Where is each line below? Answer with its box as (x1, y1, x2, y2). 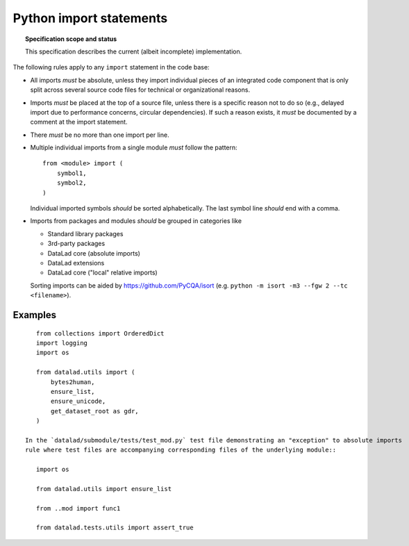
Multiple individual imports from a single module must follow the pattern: (30, 143, 237, 152)
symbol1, (56, 169, 87, 177)
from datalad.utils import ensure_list (35, 485, 172, 493)
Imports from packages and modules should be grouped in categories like (30, 217, 242, 225)
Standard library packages (47, 229, 124, 238)
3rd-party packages (47, 240, 106, 248)
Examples (12, 309, 57, 321)
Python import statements (12, 10, 168, 26)
